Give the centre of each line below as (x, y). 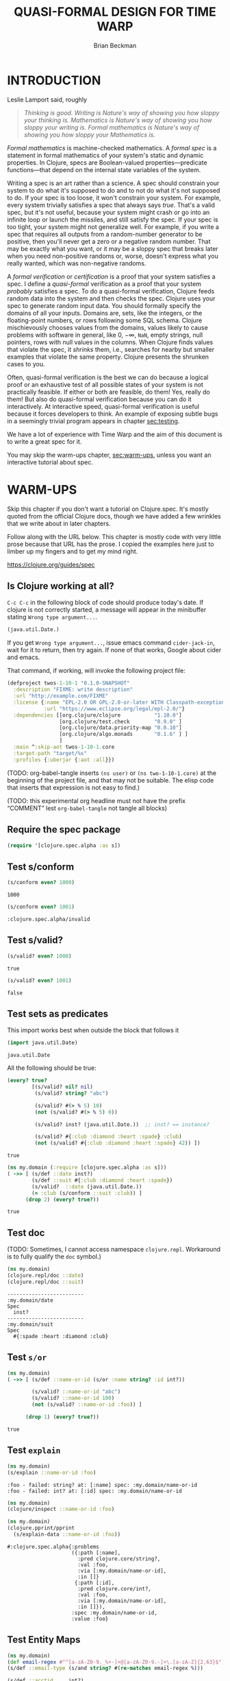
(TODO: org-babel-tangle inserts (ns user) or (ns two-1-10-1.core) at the (112, 773)
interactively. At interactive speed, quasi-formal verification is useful (103, 406)
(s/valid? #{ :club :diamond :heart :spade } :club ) (108, 1137)
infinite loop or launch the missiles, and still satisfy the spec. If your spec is (113, 219)
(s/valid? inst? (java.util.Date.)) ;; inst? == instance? (122, 1124)
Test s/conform (41, 867)
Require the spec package (64, 830)
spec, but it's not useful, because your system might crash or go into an (108, 212)
